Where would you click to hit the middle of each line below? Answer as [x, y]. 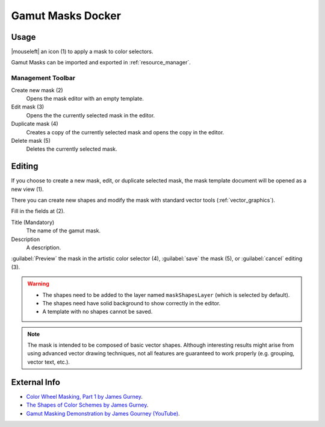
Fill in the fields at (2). [38, 211]
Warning [38, 284]
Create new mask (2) [37, 90]
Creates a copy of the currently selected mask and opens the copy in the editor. [125, 132]
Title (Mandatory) [33, 222]
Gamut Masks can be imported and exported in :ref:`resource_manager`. [101, 63]
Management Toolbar [43, 78]
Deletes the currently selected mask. [72, 149]
